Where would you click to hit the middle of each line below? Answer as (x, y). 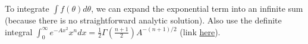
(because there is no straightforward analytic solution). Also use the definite (143, 20)
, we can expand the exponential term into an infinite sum (197, 8)
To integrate (27, 8)
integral (19, 31)
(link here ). (200, 31)
